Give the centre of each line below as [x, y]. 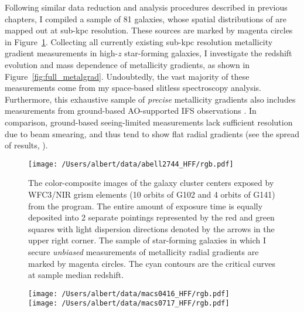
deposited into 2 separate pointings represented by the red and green [151, 217]
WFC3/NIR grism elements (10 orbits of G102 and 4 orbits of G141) [152, 194]
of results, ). [26, 145]
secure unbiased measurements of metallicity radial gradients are [144, 251]
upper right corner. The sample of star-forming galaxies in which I [147, 240]
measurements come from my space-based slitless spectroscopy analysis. [133, 88]
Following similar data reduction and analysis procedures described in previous [146, 7]
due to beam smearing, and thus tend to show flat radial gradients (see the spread [152, 133]
